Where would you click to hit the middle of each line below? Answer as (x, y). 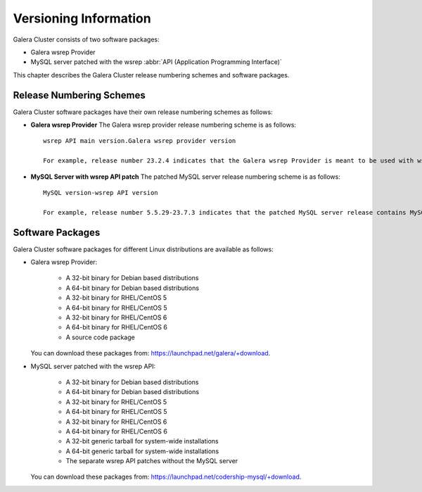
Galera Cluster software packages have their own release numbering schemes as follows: (143, 112)
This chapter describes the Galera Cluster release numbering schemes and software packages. (151, 75)
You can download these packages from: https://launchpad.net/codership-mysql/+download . (166, 477)
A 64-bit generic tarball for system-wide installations (142, 451)
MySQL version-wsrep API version (101, 193)
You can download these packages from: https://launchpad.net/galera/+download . (151, 353)
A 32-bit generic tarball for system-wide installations (142, 441)
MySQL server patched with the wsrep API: (93, 366)
